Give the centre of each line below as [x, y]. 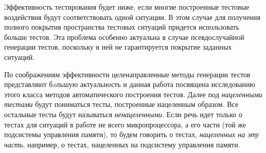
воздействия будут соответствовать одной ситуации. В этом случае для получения [132, 17]
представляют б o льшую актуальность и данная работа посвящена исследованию [130, 84]
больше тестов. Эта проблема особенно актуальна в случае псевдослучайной [124, 37]
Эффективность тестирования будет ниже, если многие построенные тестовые [127, 7]
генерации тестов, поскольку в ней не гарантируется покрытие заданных [118, 47]
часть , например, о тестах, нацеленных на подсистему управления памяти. [122, 144]
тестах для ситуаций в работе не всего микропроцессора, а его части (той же [125, 124]
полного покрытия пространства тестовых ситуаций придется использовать [122, 27]
